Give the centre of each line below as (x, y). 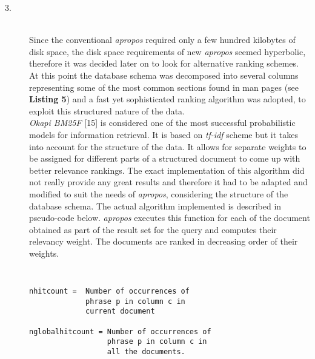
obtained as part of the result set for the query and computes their (153, 229)
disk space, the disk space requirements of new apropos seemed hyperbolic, (167, 51)
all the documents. (146, 352)
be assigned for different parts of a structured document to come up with (165, 158)
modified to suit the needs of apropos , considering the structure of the (159, 193)
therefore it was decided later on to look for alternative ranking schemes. (164, 63)
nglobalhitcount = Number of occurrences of (120, 331)
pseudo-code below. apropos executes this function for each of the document (170, 218)
